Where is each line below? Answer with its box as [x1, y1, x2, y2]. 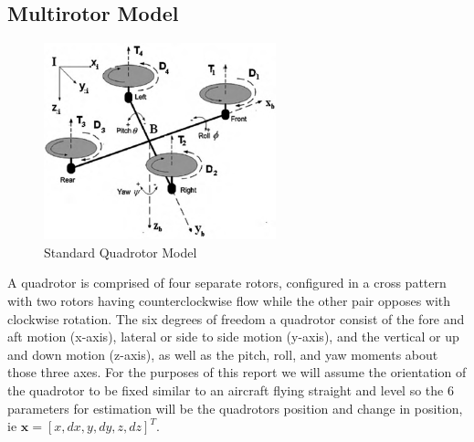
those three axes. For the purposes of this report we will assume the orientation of [7, 363, 467, 382]
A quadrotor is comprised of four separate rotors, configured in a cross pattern [7, 273, 447, 292]
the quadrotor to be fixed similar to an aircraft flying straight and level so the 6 [7, 380, 454, 399]
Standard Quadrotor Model [44, 242, 197, 261]
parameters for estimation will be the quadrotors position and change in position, [7, 398, 463, 417]
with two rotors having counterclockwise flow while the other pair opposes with [7, 290, 451, 310]
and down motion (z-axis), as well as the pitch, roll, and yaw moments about [7, 344, 438, 363]
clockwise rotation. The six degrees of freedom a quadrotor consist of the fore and [7, 309, 465, 328]
